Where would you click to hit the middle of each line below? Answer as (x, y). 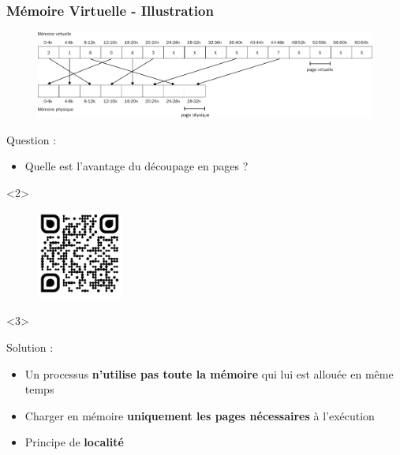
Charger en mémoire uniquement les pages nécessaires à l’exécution (200, 415)
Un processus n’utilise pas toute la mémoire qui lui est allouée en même (209, 373)
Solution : (30, 347)
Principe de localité (74, 442)
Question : (32, 139)
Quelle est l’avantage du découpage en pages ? (136, 166)
